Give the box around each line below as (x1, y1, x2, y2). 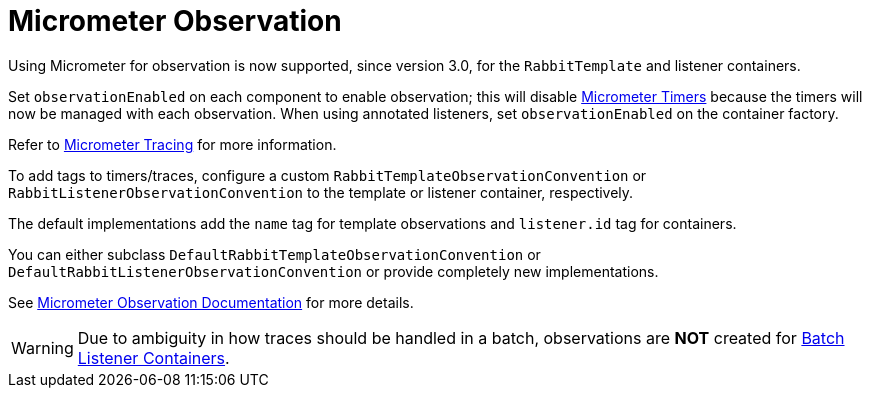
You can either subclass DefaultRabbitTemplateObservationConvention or (8, 245, 541, 263)
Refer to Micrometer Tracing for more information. (8, 135, 337, 153)
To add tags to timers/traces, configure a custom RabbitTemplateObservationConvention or (8, 166, 647, 184)
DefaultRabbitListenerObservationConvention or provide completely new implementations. (8, 262, 659, 280)
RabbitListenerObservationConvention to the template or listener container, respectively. (8, 183, 634, 201)
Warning (11, 337, 74, 358)
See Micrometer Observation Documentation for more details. (8, 293, 414, 311)
